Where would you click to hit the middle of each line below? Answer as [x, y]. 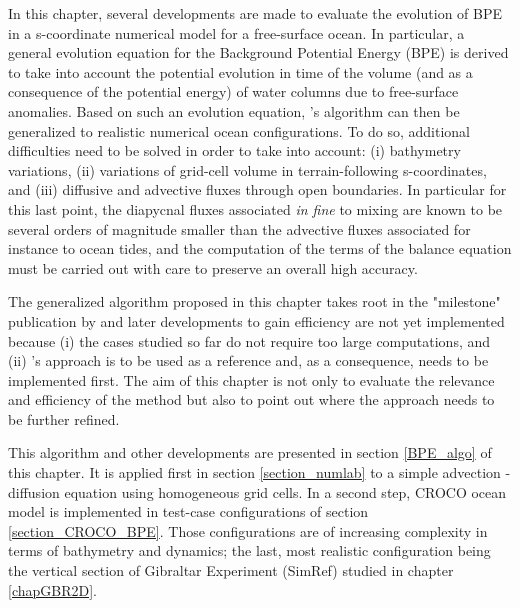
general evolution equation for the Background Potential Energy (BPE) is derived [258, 52]
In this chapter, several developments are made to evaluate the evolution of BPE [255, 13]
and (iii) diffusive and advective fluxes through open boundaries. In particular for [257, 189]
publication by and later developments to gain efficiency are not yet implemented [256, 320]
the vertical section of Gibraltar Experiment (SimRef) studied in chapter [231, 570]
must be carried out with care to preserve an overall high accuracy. [213, 267]
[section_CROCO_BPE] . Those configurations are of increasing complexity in [248, 530]
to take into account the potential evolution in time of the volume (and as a [240, 71]
